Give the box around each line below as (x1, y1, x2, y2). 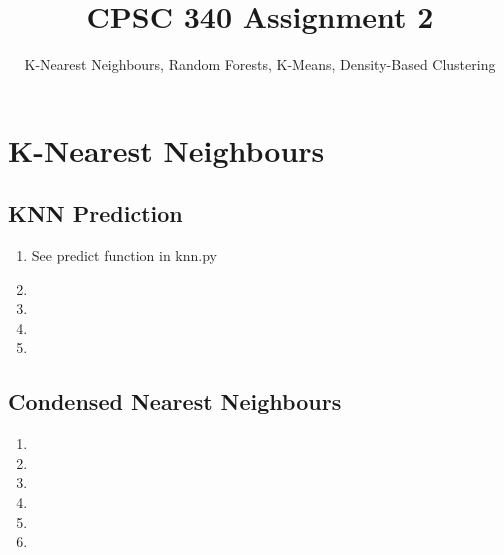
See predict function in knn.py (31, 245, 217, 266)
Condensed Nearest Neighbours (8, 386, 342, 417)
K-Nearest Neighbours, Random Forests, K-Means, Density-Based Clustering (24, 54, 496, 75)
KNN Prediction (8, 198, 183, 229)
